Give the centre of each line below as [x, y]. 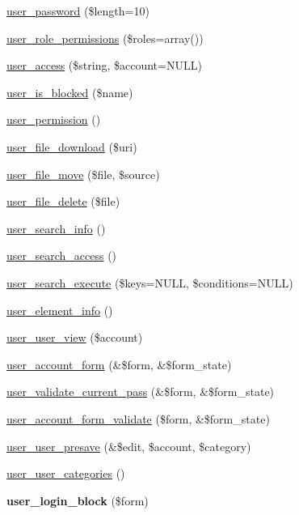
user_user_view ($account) [75, 337]
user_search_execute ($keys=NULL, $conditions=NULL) [150, 282]
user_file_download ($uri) [72, 146]
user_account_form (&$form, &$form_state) [119, 364]
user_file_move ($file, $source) [83, 174]
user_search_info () [56, 228]
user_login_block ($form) [78, 500]
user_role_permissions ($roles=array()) [105, 38]
